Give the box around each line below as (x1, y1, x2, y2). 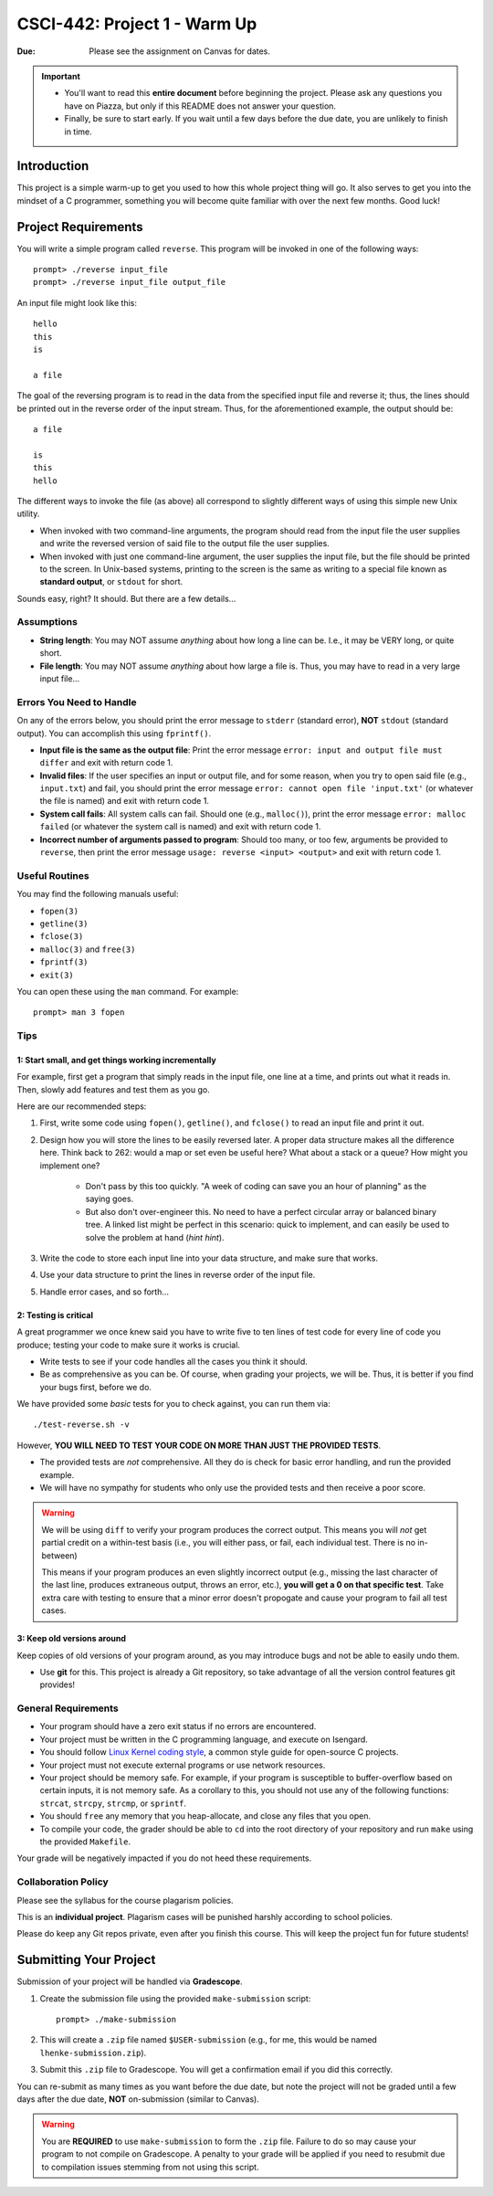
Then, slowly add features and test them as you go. (16, 1083, 210, 1095)
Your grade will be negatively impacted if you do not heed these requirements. (16, 1853, 312, 1863)
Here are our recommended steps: (16, 1101, 147, 1112)
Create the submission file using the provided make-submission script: (39, 1992, 311, 2004)
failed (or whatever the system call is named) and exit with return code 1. (39, 821, 321, 832)
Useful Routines (16, 869, 90, 882)
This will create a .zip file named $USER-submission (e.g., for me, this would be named (39, 2034, 378, 2045)
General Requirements (16, 1702, 119, 1715)
